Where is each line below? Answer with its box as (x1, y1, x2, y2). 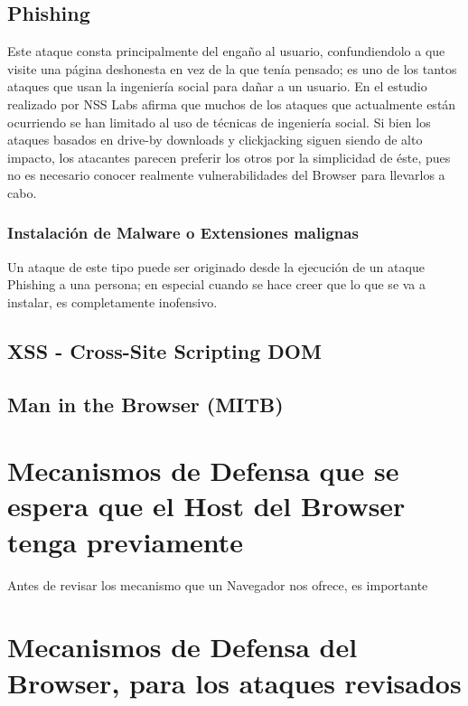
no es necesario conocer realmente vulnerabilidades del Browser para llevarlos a (7, 165, 445, 184)
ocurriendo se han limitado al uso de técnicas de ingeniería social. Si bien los (7, 112, 431, 131)
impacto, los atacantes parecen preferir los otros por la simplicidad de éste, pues (7, 147, 451, 166)
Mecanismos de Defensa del (7, 628, 358, 665)
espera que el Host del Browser (7, 487, 406, 524)
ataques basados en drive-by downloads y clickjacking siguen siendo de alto (7, 130, 423, 149)
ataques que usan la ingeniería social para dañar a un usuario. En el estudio (7, 77, 427, 96)
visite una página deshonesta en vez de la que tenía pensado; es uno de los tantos (7, 59, 457, 78)
